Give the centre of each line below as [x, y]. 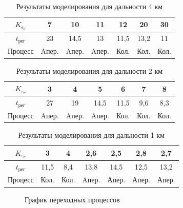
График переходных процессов [72, 199]
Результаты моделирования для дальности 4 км [89, 6]
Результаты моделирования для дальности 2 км [89, 70]
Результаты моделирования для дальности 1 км [91, 135]
